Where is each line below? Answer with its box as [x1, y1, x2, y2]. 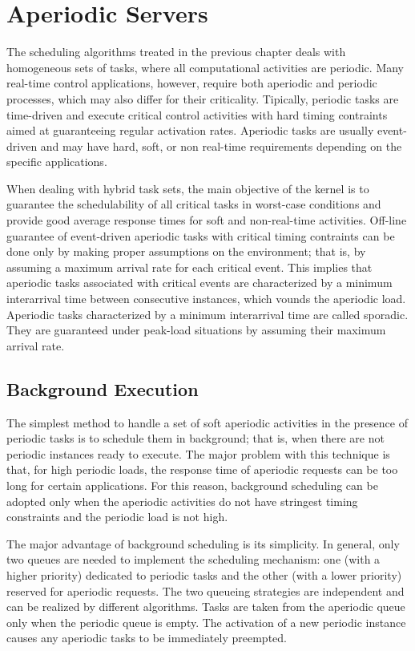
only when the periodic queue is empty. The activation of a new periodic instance [6, 613, 406, 630]
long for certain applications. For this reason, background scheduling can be [6, 476, 378, 493]
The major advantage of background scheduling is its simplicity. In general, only [6, 535, 400, 552]
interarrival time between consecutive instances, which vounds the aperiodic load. [6, 290, 406, 307]
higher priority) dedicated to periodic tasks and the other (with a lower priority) [6, 566, 402, 583]
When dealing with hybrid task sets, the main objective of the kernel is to [6, 180, 369, 196]
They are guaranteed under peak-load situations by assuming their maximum [6, 321, 386, 338]
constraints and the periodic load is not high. [6, 508, 228, 525]
